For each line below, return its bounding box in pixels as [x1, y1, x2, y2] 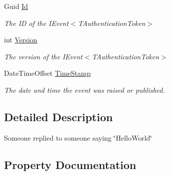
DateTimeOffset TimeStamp [4, 68, 91, 78]
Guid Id [4, 1, 28, 11]
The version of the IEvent [4, 51, 83, 61]
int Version [4, 34, 37, 45]
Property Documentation [4, 157, 137, 172]
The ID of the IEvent [4, 17, 69, 28]
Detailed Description [4, 109, 113, 124]
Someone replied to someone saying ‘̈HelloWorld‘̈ [4, 132, 152, 143]
